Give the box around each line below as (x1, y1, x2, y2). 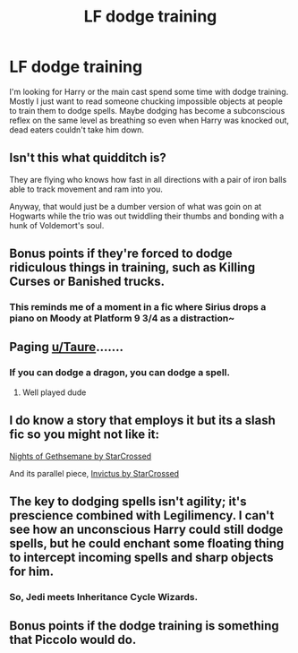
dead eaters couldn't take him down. (9, 124, 145, 135)
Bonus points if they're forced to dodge (9, 246, 233, 262)
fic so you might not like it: (9, 427, 159, 442)
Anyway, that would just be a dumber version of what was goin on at (9, 201, 262, 211)
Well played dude (21, 387, 87, 398)
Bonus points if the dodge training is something (9, 618, 279, 633)
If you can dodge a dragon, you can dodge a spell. (9, 366, 231, 379)
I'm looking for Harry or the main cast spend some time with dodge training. (9, 86, 289, 97)
